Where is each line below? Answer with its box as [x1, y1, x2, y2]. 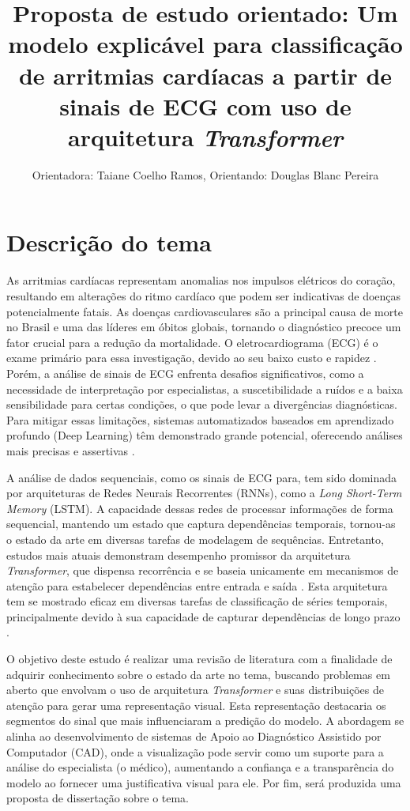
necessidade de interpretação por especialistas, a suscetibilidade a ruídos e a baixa [6, 380, 403, 397]
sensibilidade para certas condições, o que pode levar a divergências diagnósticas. [6, 396, 397, 413]
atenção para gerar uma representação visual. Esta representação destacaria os [6, 696, 386, 713]
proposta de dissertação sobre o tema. [6, 790, 190, 806]
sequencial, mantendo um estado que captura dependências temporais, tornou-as [6, 515, 396, 532]
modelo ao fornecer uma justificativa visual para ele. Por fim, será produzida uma [6, 774, 401, 790]
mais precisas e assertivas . [6, 442, 135, 458]
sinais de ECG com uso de [59, 89, 352, 122]
